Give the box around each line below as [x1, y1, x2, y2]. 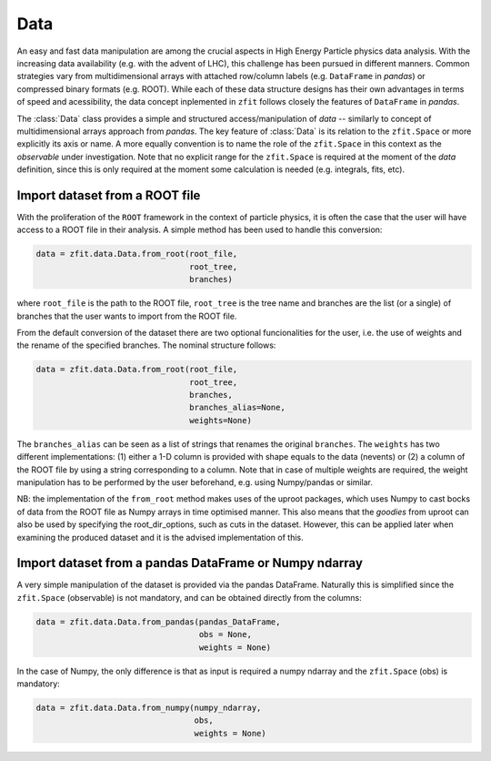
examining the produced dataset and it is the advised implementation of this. [16, 532, 304, 543]
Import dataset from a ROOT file [16, 188, 201, 203]
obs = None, [198, 629, 252, 640]
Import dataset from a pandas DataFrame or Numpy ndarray [16, 555, 364, 571]
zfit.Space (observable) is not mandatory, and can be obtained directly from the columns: [16, 592, 363, 603]
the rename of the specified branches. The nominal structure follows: [16, 340, 276, 350]
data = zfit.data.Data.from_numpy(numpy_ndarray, [35, 702, 262, 713]
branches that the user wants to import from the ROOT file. [16, 310, 237, 321]
